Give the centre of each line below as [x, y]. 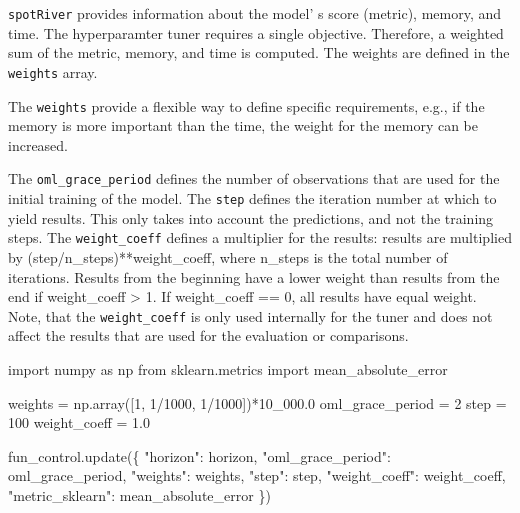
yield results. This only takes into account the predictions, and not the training [251, 217]
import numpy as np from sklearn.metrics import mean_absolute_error [228, 368]
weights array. [53, 71]
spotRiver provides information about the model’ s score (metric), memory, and [255, 13]
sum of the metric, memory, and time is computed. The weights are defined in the [259, 52]
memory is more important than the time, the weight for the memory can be [243, 125]
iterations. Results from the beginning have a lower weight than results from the [254, 276]
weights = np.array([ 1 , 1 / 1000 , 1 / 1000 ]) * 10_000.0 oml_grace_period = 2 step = [257, 402]
